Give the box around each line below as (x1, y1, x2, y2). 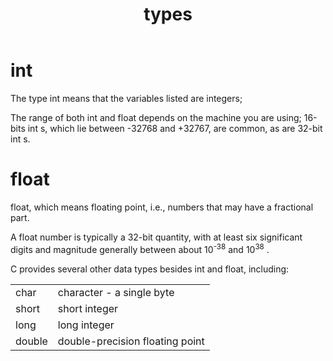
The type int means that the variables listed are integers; (10, 92, 243, 104)
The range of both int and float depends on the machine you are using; (10, 111, 302, 123)
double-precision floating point (57, 334, 205, 348)
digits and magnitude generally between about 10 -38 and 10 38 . (10, 241, 270, 255)
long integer (57, 318, 115, 332)
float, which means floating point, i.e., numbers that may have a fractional (10, 201, 314, 213)
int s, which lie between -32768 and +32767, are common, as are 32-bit (27, 122, 323, 134)
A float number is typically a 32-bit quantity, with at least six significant (10, 231, 303, 243)
